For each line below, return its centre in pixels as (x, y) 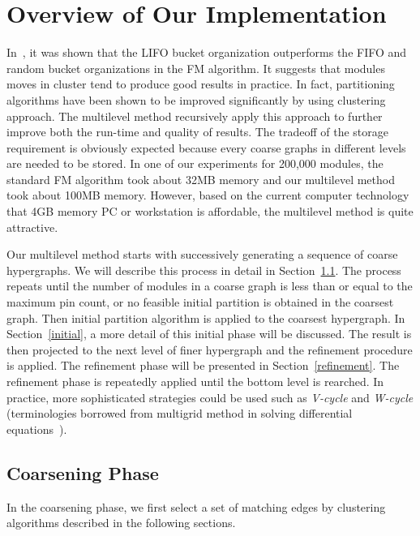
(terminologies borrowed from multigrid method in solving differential (180, 413)
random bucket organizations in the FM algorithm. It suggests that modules (196, 68)
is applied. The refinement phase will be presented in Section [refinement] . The (203, 365)
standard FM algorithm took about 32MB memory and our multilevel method (201, 179)
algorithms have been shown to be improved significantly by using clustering (196, 99)
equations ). (37, 429)
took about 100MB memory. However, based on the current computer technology (208, 195)
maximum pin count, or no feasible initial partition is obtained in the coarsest (200, 302)
